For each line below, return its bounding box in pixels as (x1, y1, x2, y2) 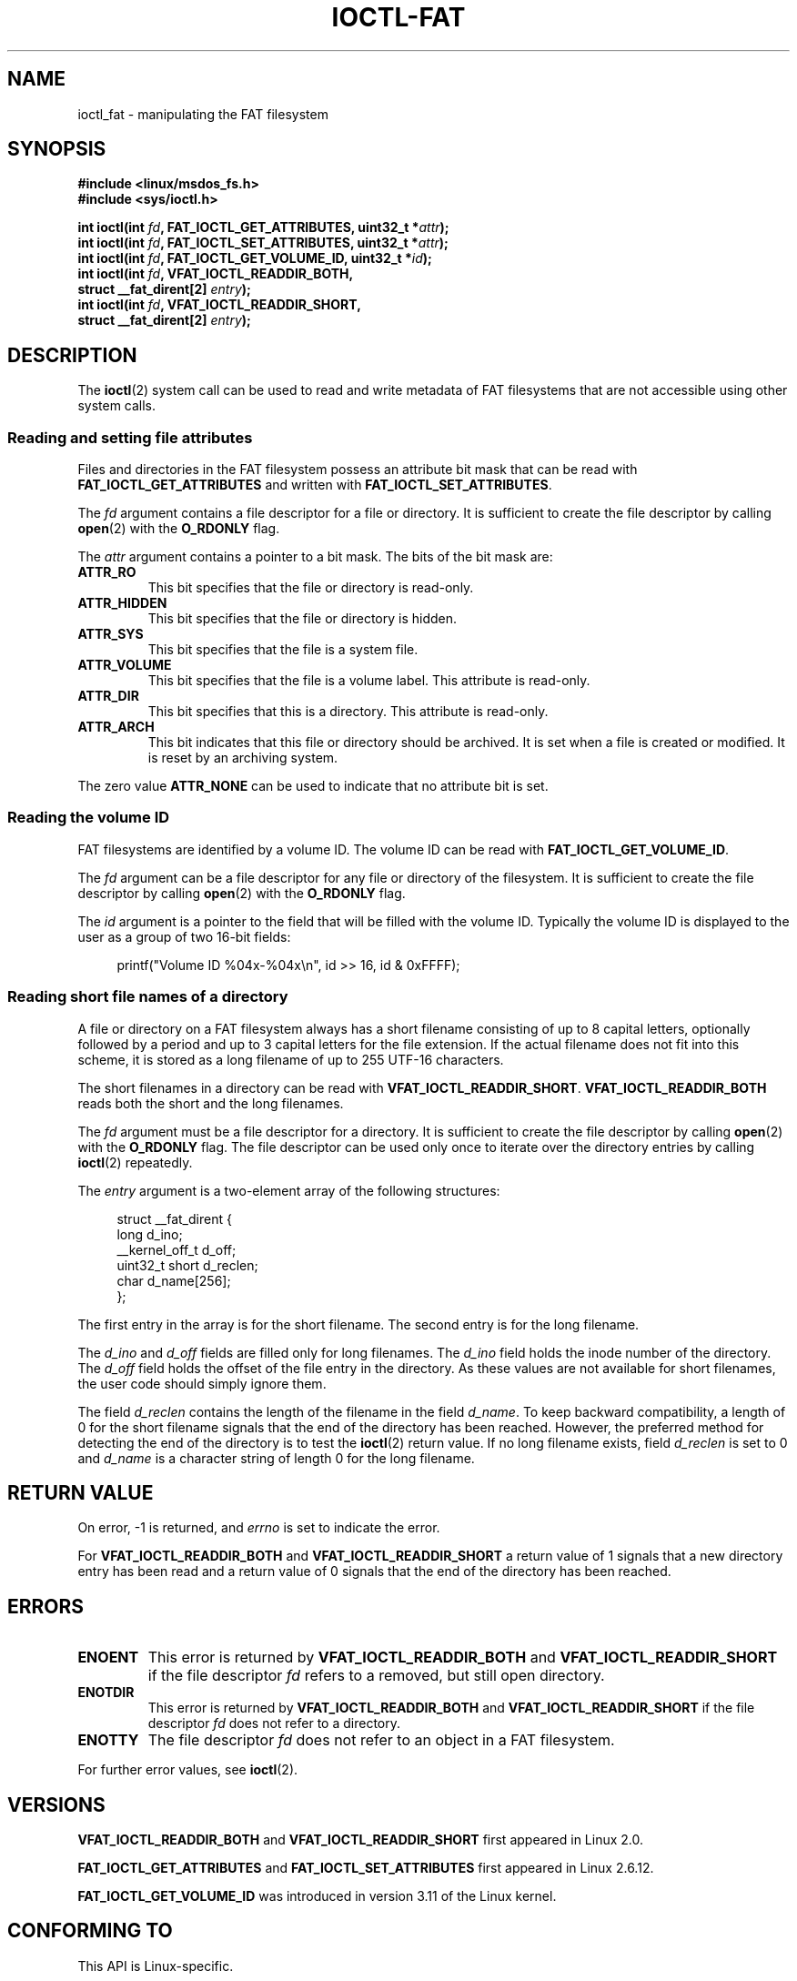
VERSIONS (7, 1793, 106, 1816)
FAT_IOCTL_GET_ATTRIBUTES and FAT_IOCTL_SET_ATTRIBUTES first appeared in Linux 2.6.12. (77, 1860, 654, 1876)
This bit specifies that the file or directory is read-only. (147, 580, 474, 596)
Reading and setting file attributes (7, 428, 253, 447)
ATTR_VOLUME (77, 657, 172, 673)
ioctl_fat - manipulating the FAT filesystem (77, 106, 328, 122)
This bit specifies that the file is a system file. (147, 642, 419, 658)
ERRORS (7, 1594, 85, 1618)
